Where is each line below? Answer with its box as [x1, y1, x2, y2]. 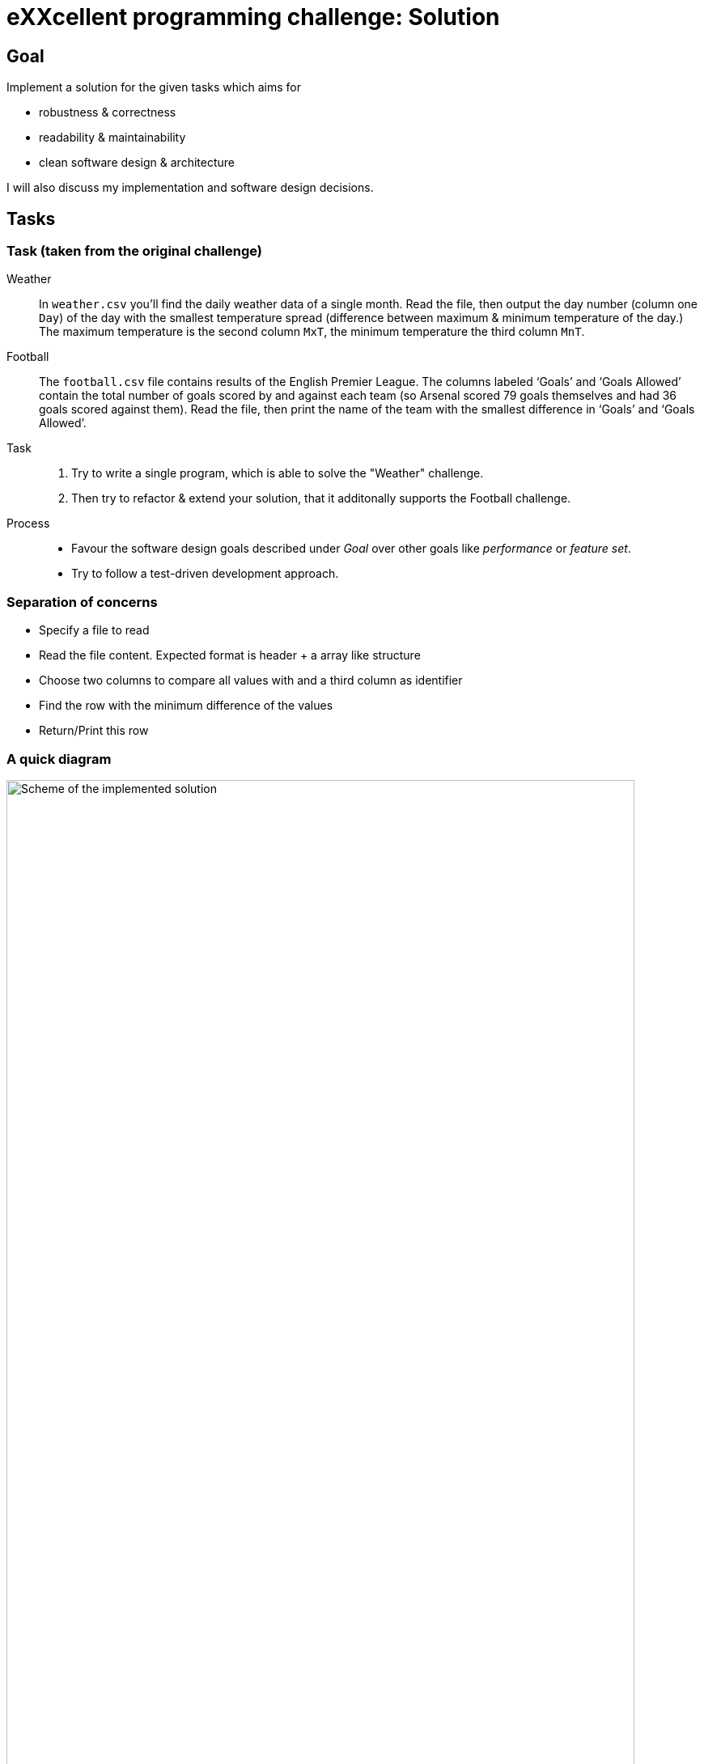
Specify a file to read [39, 623, 150, 638]
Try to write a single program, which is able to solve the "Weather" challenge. [71, 466, 484, 481]
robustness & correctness [39, 105, 176, 120]
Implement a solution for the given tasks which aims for [6, 80, 301, 95]
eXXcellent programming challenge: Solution [6, 3, 500, 31]
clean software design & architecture [39, 155, 235, 170]
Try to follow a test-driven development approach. [71, 566, 339, 581]
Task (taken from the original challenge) [6, 243, 262, 260]
